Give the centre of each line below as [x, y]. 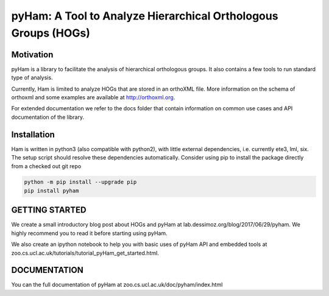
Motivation [32, 55]
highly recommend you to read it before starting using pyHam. [89, 233]
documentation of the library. [48, 117]
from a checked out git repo [46, 166]
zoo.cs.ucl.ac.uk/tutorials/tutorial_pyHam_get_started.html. [85, 253]
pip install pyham [51, 191]
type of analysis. [32, 78]
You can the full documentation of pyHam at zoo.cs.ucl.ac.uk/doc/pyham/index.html [117, 285]
